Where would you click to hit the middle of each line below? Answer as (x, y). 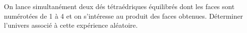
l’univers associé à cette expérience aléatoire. (71, 25)
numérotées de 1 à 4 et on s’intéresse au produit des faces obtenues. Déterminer (123, 16)
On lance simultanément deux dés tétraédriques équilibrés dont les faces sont (119, 6)
